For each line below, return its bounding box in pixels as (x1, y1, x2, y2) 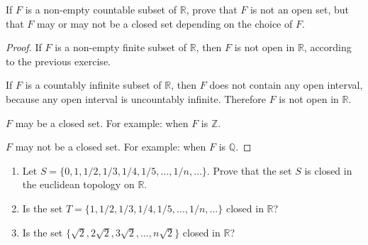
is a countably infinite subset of (25, 77, 162, 92)
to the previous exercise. (6, 53, 111, 68)
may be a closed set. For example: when (15, 115, 189, 130)
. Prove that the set (206, 163, 292, 178)
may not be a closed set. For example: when (15, 139, 206, 154)
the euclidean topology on (22, 177, 135, 192)
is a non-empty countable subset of (25, 2, 177, 16)
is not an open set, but (250, 2, 349, 16)
